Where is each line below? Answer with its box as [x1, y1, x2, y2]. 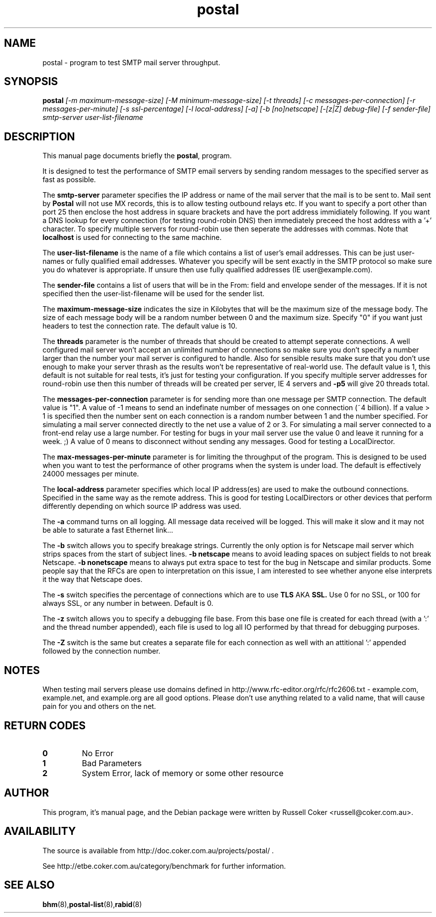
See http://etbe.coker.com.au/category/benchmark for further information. [42, 861, 286, 870]
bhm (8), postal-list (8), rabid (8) [42, 900, 142, 909]
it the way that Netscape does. [42, 575, 143, 584]
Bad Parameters [82, 758, 142, 768]
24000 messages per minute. [42, 469, 139, 478]
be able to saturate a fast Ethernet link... [42, 526, 173, 535]
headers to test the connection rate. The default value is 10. [42, 322, 237, 331]
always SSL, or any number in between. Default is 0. [42, 599, 214, 608]
